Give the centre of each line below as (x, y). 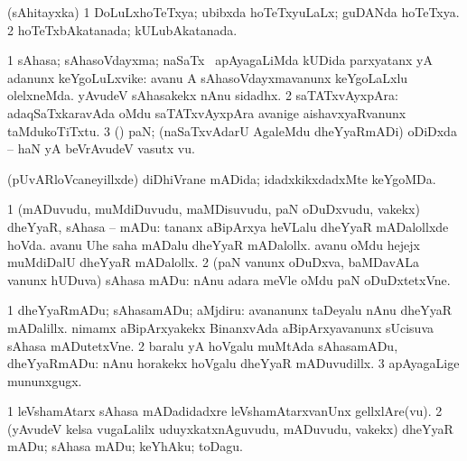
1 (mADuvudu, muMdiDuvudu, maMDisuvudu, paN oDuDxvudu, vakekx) (214, 209)
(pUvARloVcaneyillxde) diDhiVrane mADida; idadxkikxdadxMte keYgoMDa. (222, 178)
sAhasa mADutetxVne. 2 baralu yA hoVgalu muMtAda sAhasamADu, (203, 345)
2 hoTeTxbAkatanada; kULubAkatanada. (122, 29)
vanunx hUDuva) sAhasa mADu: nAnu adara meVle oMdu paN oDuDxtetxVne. (229, 279)
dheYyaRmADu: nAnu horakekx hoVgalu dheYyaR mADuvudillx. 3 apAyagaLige (233, 363)
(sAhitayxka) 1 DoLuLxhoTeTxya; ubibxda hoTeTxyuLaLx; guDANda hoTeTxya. (233, 12)
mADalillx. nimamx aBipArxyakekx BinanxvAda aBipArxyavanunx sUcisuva (220, 327)
